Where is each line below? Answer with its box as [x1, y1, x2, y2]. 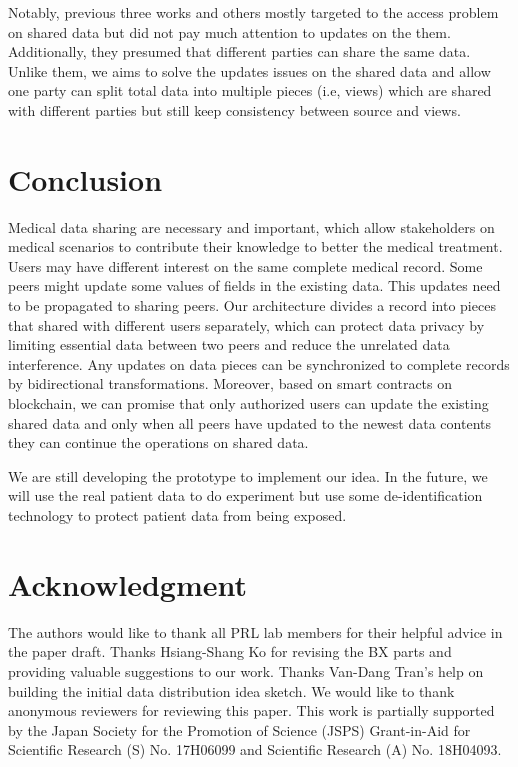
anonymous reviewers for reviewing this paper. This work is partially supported [8, 700, 495, 721]
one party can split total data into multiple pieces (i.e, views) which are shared [8, 80, 492, 101]
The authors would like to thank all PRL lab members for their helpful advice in [8, 621, 503, 642]
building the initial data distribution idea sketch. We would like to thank [8, 680, 455, 701]
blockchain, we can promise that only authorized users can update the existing [8, 393, 489, 414]
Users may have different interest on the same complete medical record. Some [8, 255, 483, 276]
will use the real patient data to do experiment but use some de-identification [8, 485, 483, 506]
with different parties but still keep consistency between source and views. [8, 99, 461, 120]
